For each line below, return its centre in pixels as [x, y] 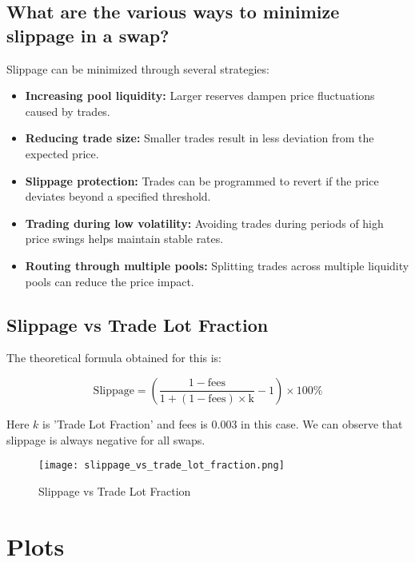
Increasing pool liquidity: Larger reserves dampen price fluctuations [200, 96]
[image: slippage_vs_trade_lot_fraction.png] [162, 466]
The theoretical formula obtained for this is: [114, 358]
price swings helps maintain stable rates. [124, 239]
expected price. [62, 153]
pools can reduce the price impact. [110, 281]
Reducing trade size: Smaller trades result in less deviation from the [200, 138]
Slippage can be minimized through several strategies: [138, 68]
